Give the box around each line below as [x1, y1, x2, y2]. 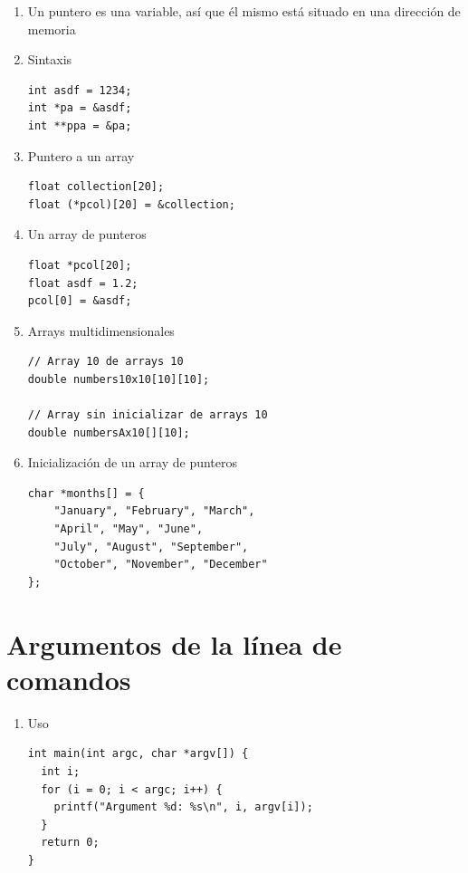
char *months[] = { [27, 486, 145, 500]
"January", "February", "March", [53, 504, 255, 518]
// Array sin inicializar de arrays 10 [27, 408, 268, 422]
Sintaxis [27, 50, 72, 69]
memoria [27, 19, 76, 38]
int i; [41, 764, 81, 778]
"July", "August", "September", [53, 540, 249, 553]
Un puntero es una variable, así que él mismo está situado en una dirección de [27, 2, 461, 20]
